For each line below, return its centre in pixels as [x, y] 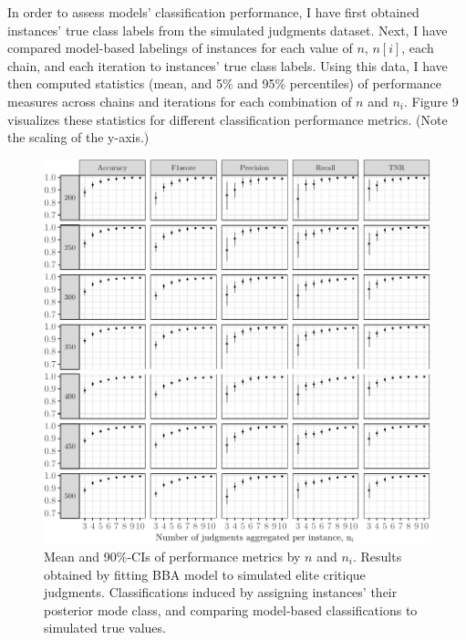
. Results [377, 556]
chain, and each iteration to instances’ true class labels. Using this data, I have [228, 65]
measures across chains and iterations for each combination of [180, 101]
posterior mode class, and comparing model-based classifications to [231, 609]
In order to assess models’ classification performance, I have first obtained [213, 12]
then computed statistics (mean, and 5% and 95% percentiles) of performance [225, 83]
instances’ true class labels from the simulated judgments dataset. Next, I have [228, 30]
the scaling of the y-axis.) [78, 137]
